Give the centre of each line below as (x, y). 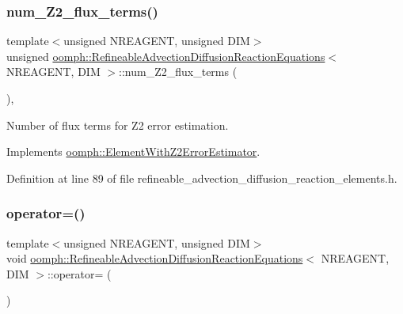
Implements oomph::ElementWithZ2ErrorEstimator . (133, 151)
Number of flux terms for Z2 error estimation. (118, 125)
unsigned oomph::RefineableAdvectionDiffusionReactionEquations (166, 56)
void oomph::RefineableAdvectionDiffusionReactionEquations (155, 258)
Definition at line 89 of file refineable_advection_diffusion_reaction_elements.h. (202, 178)
